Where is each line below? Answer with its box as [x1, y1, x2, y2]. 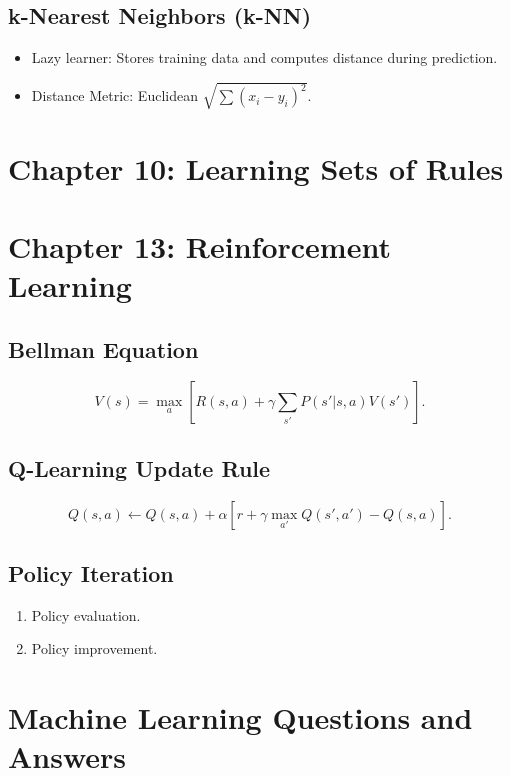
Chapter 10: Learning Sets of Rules [8, 147, 504, 188]
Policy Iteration [8, 558, 174, 589]
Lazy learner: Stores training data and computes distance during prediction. [31, 47, 498, 68]
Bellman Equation [8, 333, 199, 364]
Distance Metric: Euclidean [31, 85, 198, 106]
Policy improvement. [31, 638, 158, 659]
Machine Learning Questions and [8, 697, 473, 738]
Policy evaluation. [31, 604, 141, 625]
